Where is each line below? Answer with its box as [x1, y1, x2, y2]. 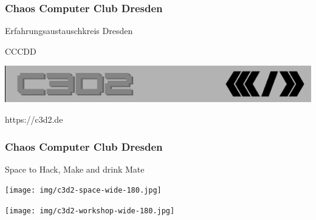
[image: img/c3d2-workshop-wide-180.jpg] [5, 207, 175, 216]
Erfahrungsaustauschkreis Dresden [5, 24, 133, 37]
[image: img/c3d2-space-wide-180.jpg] [5, 186, 162, 195]
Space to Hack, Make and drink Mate [5, 162, 145, 175]
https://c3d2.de [5, 113, 63, 125]
